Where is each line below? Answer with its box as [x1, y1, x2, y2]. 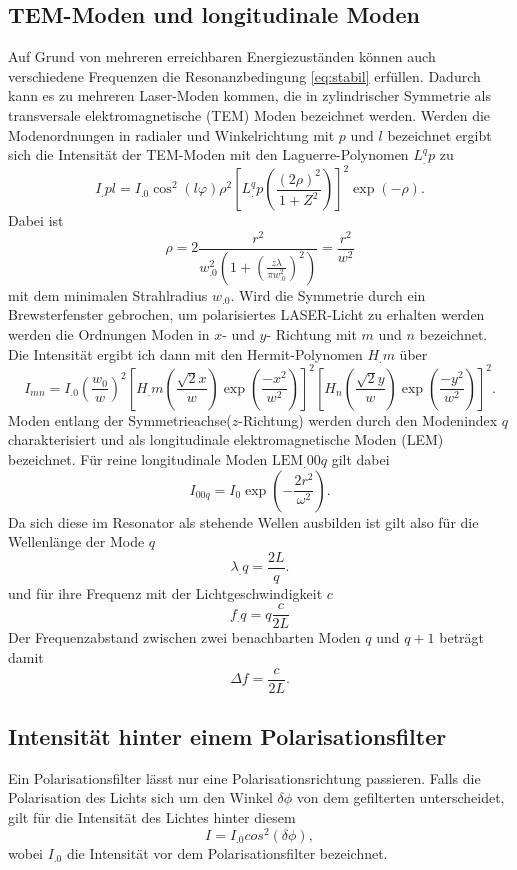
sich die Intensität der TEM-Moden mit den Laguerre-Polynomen [8, 144, 409, 165]
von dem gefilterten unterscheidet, [296, 787, 505, 808]
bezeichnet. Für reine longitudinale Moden [8, 448, 268, 469]
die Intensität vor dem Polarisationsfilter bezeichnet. [66, 842, 388, 863]
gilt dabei [331, 448, 390, 469]
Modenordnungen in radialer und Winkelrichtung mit [8, 124, 335, 145]
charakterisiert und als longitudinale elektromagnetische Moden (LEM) [8, 429, 444, 450]
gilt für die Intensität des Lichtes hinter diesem [8, 807, 296, 828]
